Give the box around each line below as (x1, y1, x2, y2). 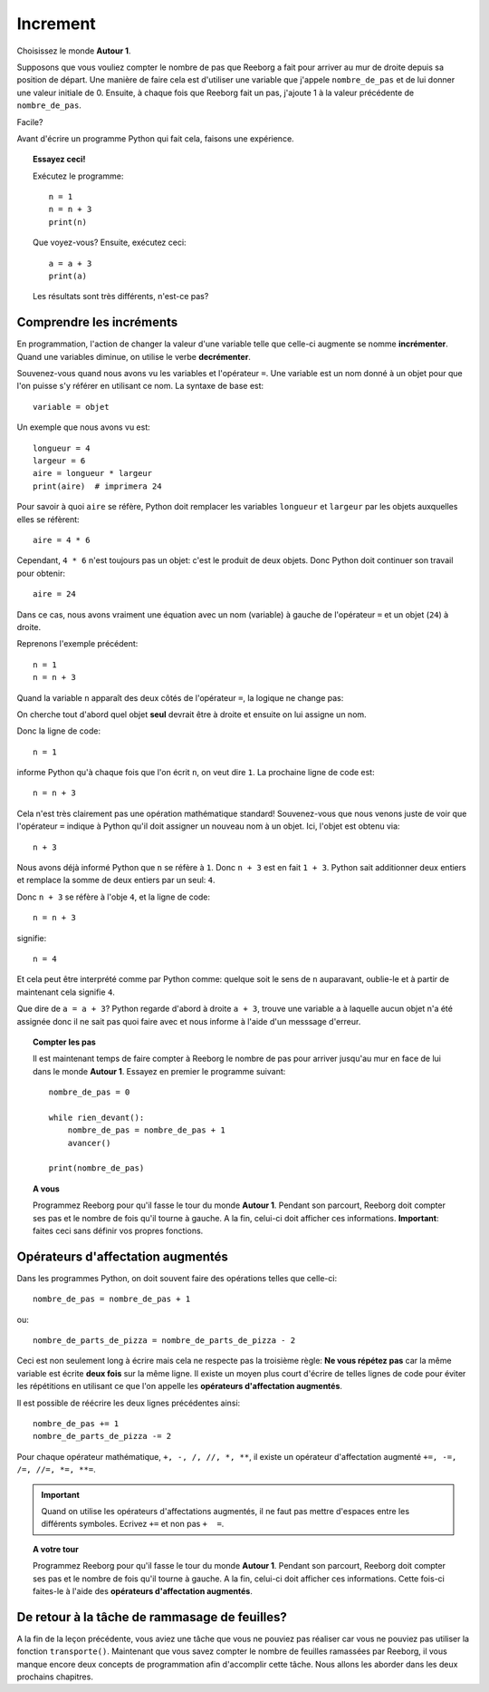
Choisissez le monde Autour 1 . (16, 45, 131, 56)
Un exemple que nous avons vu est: (16, 422, 151, 433)
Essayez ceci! (33, 154, 86, 165)
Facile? (16, 116, 43, 127)
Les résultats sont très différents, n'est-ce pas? (33, 291, 209, 302)
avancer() (67, 1138, 111, 1148)
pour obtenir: (16, 568, 65, 579)
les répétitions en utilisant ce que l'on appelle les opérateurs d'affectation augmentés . (16, 1381, 343, 1392)
